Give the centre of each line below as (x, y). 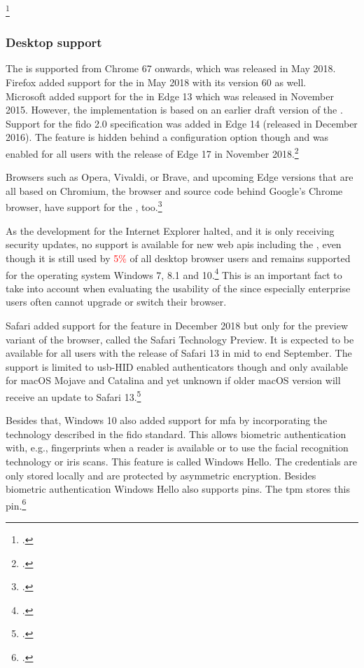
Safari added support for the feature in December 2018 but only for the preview (177, 325)
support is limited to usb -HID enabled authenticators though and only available (177, 366)
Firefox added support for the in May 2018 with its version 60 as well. (156, 82)
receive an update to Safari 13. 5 (73, 395)
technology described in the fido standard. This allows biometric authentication (176, 434)
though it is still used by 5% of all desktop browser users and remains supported (178, 258)
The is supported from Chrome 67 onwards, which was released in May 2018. (171, 68)
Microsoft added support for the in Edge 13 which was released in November (170, 96)
